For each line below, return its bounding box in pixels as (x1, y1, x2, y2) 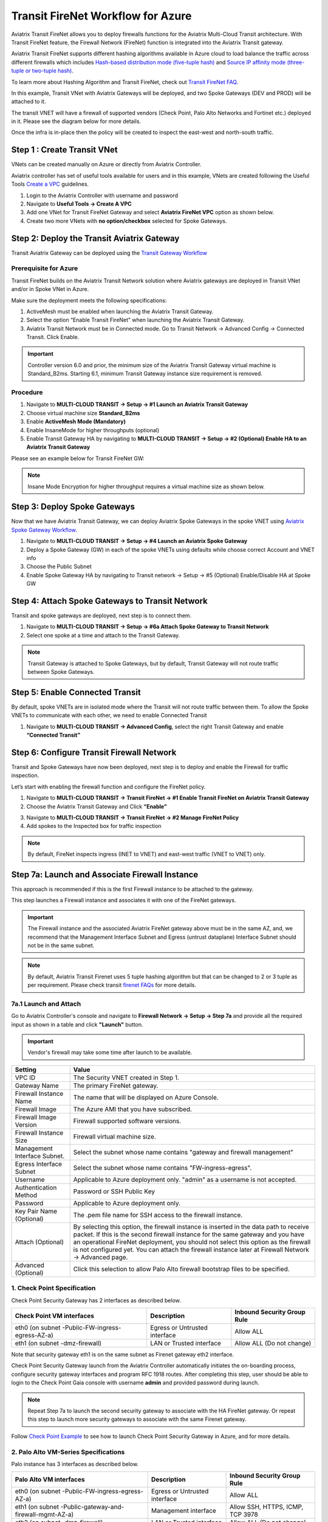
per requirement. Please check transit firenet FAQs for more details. (27, 981, 197, 989)
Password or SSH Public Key (73, 1187, 155, 1196)
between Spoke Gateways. (27, 668, 95, 676)
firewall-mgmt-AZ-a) (15, 1510, 74, 1519)
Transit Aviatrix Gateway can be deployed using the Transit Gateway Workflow (11, 249, 208, 256)
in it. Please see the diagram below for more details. (11, 117, 142, 125)
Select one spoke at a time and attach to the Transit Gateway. (26, 631, 180, 639)
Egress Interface (15, 1160, 63, 1168)
